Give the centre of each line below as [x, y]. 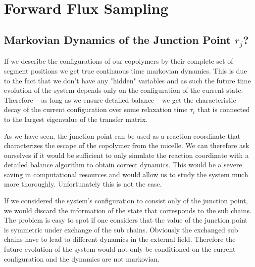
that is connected [224, 109]
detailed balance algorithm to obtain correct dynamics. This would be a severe [123, 165]
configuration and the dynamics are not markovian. [82, 258]
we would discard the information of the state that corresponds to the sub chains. [128, 210]
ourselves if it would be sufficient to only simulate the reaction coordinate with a [126, 155]
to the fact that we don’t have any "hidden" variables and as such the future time [127, 80]
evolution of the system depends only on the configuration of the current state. [124, 90]
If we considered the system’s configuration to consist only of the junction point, [126, 201]
